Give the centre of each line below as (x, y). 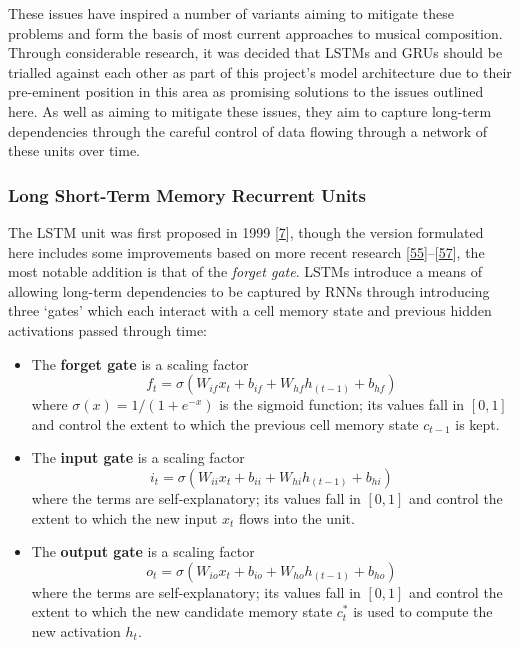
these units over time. (74, 150)
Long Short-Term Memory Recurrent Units (187, 194)
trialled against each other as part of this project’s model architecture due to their (260, 71)
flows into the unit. (296, 517)
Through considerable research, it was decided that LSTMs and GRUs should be (255, 52)
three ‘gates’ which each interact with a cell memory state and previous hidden (250, 310)
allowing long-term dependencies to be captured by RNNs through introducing (249, 290)
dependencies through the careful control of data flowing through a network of (248, 130)
